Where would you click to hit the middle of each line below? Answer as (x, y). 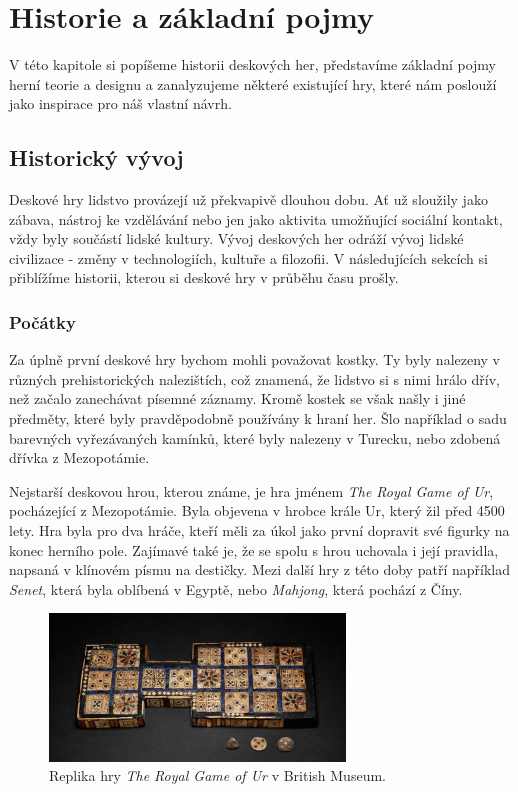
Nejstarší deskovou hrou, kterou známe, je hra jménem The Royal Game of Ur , (251, 490)
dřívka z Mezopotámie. (79, 457)
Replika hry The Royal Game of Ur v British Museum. (217, 775)
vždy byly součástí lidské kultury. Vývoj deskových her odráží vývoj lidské (236, 238)
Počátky (42, 322)
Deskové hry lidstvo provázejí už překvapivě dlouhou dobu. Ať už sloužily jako (248, 199)
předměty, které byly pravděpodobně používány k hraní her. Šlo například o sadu (258, 418)
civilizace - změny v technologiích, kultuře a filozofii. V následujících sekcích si (248, 257)
